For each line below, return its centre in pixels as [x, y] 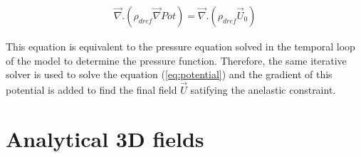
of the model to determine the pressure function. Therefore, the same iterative [176, 60]
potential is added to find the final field [91, 90]
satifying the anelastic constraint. [263, 90]
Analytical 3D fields [105, 138]
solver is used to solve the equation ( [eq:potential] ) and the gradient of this [169, 74]
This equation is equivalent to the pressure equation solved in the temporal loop [180, 47]
